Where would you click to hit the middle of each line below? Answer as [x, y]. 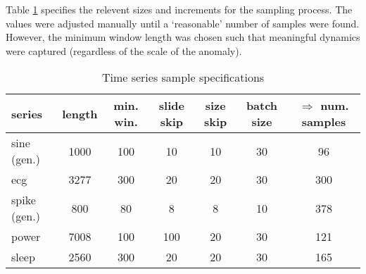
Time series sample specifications [183, 77]
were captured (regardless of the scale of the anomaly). [124, 50]
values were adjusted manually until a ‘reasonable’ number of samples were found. [183, 23]
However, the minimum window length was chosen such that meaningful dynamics [183, 37]
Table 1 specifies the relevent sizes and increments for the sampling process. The [179, 9]
